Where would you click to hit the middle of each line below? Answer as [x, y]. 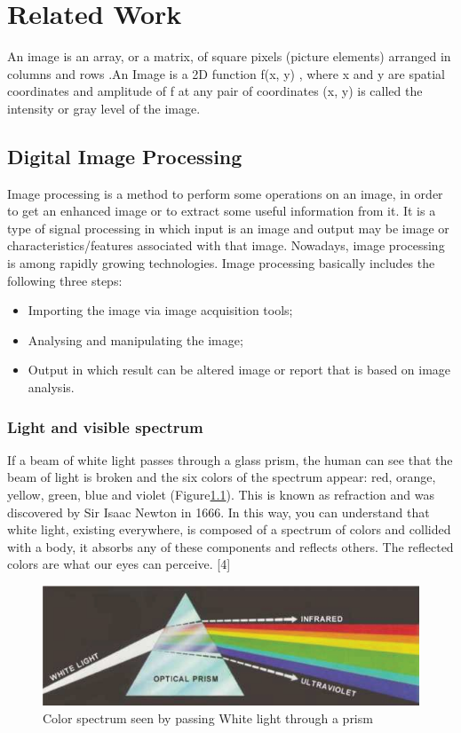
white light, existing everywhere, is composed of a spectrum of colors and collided [229, 529]
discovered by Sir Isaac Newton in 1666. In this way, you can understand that [219, 512]
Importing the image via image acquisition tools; [160, 310]
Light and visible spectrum [105, 426]
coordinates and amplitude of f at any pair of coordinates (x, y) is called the [215, 91]
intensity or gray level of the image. [104, 108]
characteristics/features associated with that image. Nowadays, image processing [226, 245]
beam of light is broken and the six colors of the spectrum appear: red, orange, [222, 477]
